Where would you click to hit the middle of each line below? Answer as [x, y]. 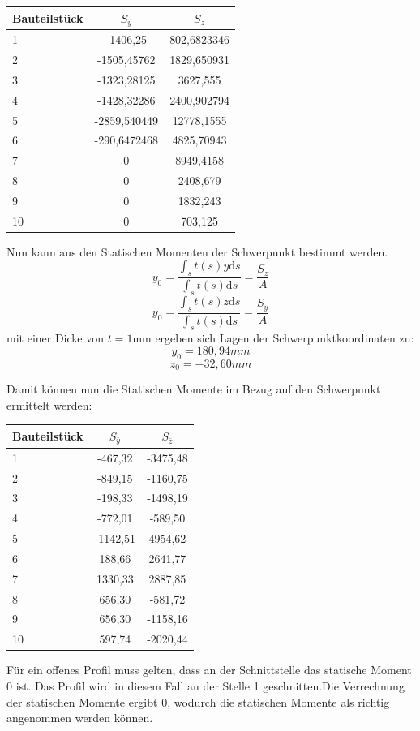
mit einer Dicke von [55, 338]
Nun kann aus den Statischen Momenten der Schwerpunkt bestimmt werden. [197, 251]
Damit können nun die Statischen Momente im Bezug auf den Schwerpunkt [194, 389]
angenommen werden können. [80, 718]
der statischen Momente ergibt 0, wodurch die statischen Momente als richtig [198, 701]
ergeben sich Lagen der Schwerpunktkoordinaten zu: [285, 338]
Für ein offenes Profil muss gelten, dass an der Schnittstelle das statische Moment [209, 670]
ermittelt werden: [49, 404]
